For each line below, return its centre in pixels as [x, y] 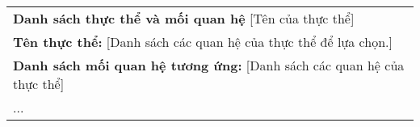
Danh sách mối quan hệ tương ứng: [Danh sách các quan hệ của [209, 65]
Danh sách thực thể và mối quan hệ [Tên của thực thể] [184, 18]
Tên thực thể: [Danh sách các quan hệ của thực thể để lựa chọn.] [203, 42]
